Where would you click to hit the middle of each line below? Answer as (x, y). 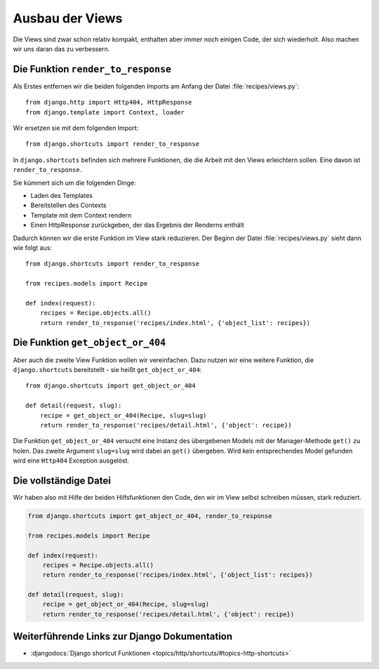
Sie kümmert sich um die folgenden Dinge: (74, 183)
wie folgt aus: (33, 247)
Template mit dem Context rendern (81, 215)
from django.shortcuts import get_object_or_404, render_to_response (150, 516)
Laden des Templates (61, 195)
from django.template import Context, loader (105, 112)
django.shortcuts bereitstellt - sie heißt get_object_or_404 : (107, 369)
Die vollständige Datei (62, 481)
